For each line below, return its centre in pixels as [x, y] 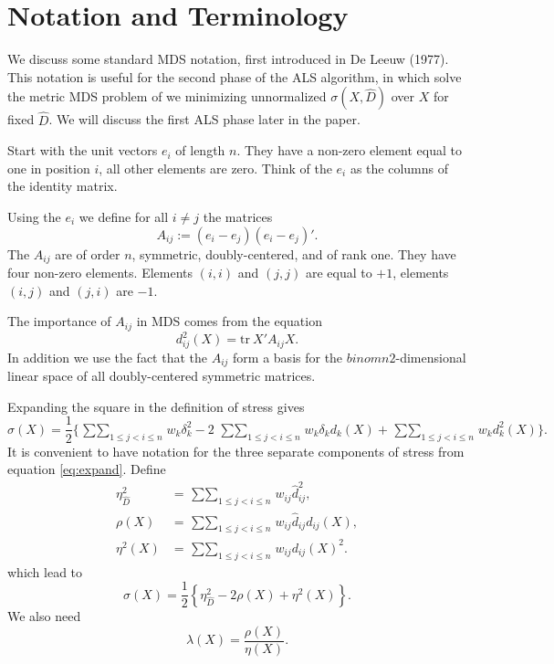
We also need [44, 616]
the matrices [238, 216]
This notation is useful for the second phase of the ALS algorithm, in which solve [235, 76]
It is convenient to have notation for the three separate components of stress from [236, 451]
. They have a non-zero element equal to [350, 150]
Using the [34, 216]
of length [200, 150]
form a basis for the [288, 357]
